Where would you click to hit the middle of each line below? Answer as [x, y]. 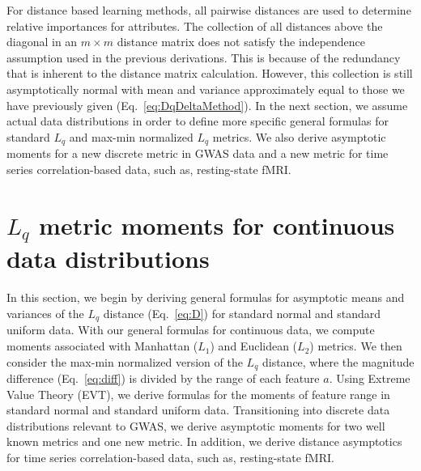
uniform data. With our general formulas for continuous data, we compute [191, 330]
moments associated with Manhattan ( [102, 346]
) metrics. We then [356, 346]
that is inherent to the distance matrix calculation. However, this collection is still [210, 73]
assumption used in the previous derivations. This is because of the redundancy [204, 57]
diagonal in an [42, 42]
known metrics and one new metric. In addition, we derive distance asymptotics [204, 441]
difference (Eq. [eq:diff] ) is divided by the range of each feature [163, 378]
